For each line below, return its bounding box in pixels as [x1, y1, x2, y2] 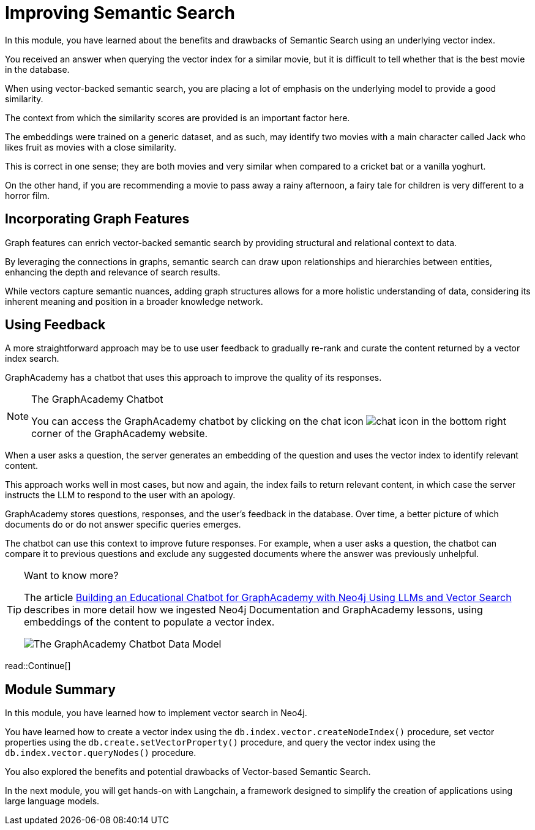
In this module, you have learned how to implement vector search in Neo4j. [5, 708, 307, 719]
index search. [5, 353, 59, 364]
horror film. [5, 190, 50, 201]
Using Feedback [5, 317, 106, 333]
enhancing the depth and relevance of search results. [5, 266, 220, 277]
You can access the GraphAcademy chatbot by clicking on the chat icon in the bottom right [31, 415, 506, 428]
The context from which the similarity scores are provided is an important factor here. [5, 112, 350, 123]
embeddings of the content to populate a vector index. [24, 616, 275, 629]
